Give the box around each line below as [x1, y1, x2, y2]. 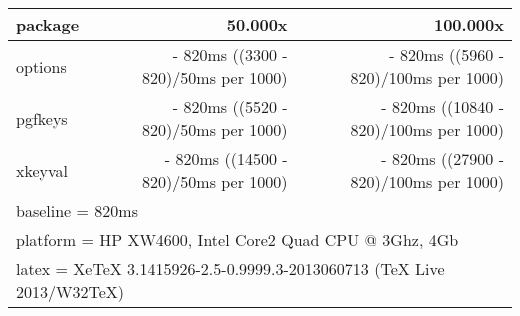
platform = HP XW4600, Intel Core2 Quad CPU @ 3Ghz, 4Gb [16, 228, 459, 251]
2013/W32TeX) [16, 280, 125, 303]
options [16, 54, 67, 78]
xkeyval [16, 158, 69, 182]
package [16, 13, 80, 36]
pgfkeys [16, 106, 68, 130]
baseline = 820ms [16, 199, 138, 222]
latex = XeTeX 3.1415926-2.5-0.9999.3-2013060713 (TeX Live [16, 257, 445, 280]
